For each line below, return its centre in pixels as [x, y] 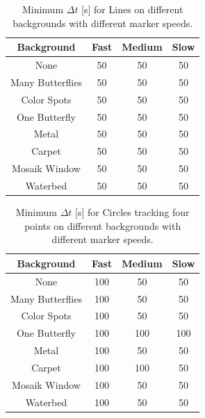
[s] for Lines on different [132, 9]
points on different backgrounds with [103, 225]
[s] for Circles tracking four [132, 212]
